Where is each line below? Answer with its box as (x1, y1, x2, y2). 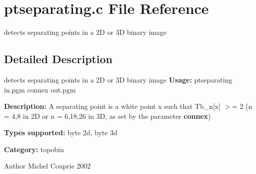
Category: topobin (4, 144, 64, 154)
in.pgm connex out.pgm (4, 84, 76, 94)
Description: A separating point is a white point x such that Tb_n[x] (4, 101, 221, 111)
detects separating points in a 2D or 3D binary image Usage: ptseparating (4, 74, 233, 85)
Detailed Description (4, 51, 113, 67)
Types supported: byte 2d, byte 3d (4, 127, 118, 138)
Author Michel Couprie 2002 (4, 161, 91, 171)
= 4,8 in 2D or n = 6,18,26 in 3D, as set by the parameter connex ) (4, 110, 211, 121)
